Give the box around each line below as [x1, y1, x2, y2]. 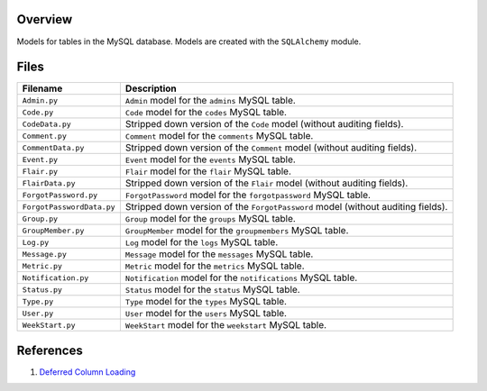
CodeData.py [22, 119, 71, 129]
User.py [22, 308, 54, 318]
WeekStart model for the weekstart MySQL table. [124, 319, 327, 332]
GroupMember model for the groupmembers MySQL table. [124, 224, 349, 237]
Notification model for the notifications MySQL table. [124, 271, 358, 284]
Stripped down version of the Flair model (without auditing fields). [124, 177, 409, 189]
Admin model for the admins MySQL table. [124, 95, 297, 107]
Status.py [22, 285, 63, 295]
